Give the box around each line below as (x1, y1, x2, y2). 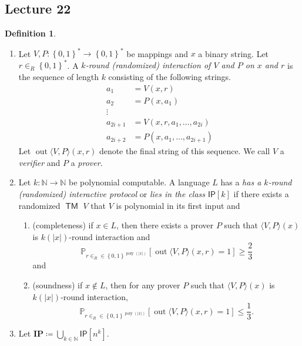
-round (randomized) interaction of (85, 59, 211, 71)
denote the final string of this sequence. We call (99, 145, 270, 157)
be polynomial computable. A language (69, 176, 210, 188)
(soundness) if (32, 279, 83, 291)
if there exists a (233, 187, 289, 199)
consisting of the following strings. (108, 70, 231, 82)
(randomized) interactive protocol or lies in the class (18, 187, 206, 199)
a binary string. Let (198, 47, 269, 59)
